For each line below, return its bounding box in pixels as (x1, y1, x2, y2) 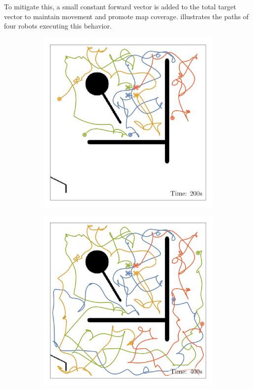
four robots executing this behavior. (4, 21, 112, 31)
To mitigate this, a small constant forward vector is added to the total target (4, 1, 236, 11)
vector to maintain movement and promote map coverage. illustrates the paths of (4, 11, 249, 21)
